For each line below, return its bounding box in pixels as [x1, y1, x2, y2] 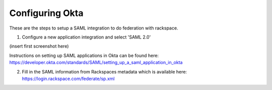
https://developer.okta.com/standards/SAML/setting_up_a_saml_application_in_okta [9, 59, 183, 65]
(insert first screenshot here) [9, 43, 69, 49]
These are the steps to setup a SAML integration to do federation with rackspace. [9, 25, 178, 31]
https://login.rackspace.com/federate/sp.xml [22, 75, 115, 81]
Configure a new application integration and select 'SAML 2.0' [22, 34, 151, 40]
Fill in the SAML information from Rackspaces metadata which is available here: [22, 68, 187, 74]
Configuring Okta [9, 7, 84, 18]
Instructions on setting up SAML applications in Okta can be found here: [9, 52, 159, 58]
